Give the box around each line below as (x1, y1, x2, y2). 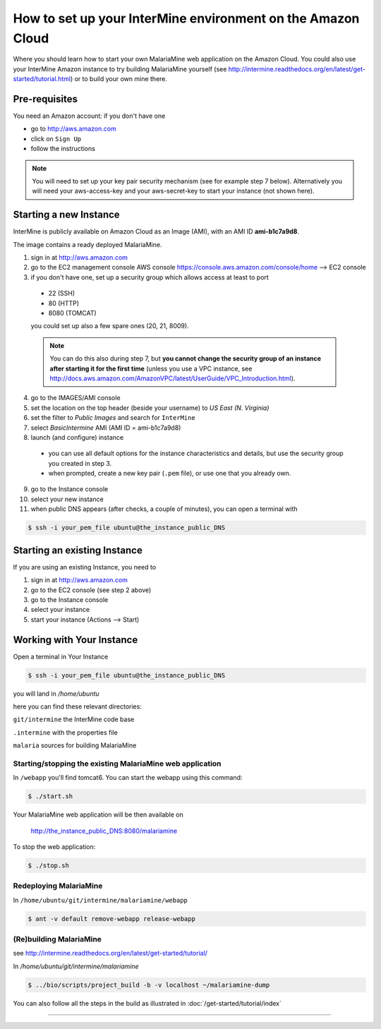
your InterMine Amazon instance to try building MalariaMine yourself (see (13, 64, 227, 73)
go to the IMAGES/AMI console (30, 394, 121, 402)
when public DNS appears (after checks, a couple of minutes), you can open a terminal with (30, 505, 298, 513)
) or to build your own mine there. (70, 75, 168, 83)
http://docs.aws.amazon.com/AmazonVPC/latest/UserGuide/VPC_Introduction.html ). (49, 374, 296, 383)
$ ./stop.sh (28, 862, 70, 869)
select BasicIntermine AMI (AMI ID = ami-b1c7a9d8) (30, 423, 181, 432)
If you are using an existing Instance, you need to (13, 562, 157, 571)
